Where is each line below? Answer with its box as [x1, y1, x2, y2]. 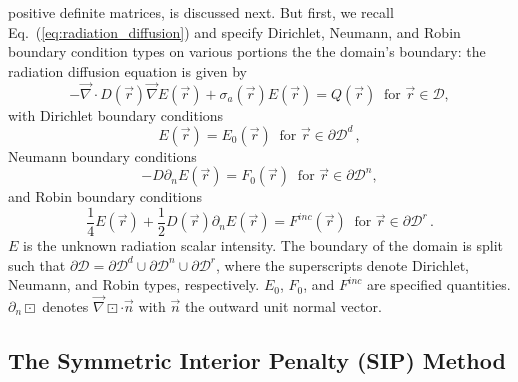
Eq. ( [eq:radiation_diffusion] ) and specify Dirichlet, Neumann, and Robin [8, 21, 461, 42]
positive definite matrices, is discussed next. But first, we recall [8, 2, 394, 22]
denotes [42, 295, 89, 316]
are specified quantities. [366, 274, 511, 295]
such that [8, 254, 66, 275]
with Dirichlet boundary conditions [8, 104, 224, 125]
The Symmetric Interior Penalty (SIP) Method [8, 344, 506, 375]
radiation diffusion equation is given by [8, 60, 248, 81]
